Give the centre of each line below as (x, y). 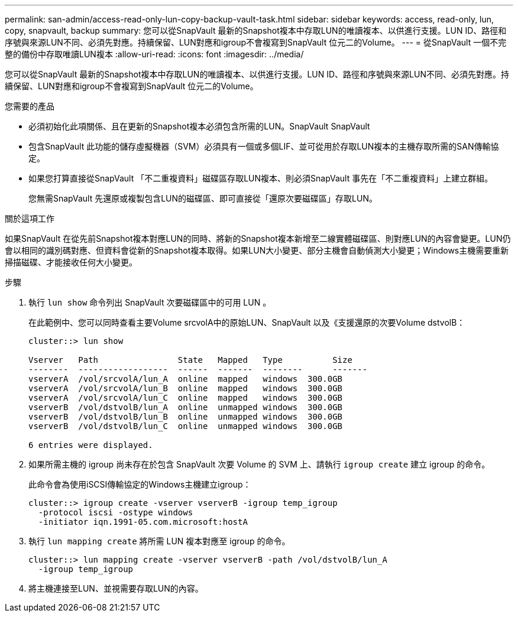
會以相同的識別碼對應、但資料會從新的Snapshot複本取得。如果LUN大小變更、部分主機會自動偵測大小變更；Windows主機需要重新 (257, 250)
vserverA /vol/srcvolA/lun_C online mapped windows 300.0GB (186, 398)
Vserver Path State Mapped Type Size (190, 360)
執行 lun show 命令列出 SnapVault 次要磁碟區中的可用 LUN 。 (150, 302)
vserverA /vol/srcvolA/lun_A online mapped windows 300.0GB (186, 379)
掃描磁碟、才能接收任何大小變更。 (71, 262)
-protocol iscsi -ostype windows (116, 512)
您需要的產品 (30, 106)
